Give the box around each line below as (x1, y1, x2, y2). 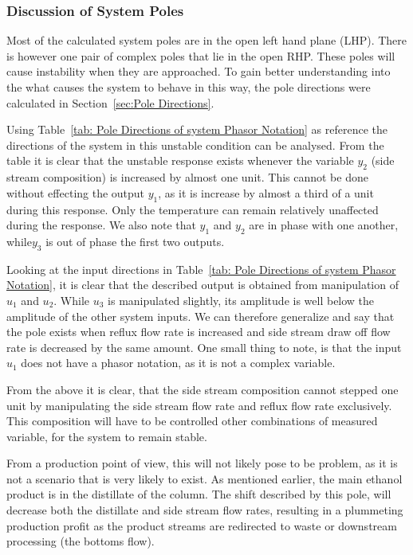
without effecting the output (6, 184, 145, 201)
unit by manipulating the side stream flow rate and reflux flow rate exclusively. (6, 397, 392, 413)
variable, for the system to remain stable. (6, 428, 207, 444)
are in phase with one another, (249, 217, 399, 233)
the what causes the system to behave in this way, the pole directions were (6, 79, 371, 95)
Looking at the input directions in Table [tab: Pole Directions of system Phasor (6, 260, 396, 277)
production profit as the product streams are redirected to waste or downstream (6, 517, 397, 534)
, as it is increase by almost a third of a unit (158, 184, 374, 201)
